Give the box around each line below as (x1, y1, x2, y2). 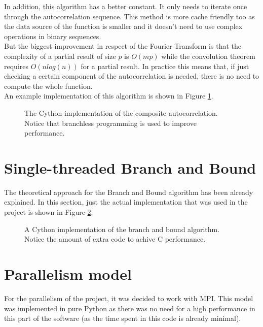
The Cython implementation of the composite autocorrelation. (24, 107, 218, 118)
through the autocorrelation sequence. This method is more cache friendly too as (4, 11, 255, 21)
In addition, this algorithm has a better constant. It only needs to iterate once (4, 1, 247, 11)
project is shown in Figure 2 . (4, 207, 93, 217)
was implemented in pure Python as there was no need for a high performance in (4, 303, 255, 313)
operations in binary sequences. (4, 30, 101, 41)
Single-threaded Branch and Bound (4, 157, 256, 178)
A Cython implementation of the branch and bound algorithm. (24, 223, 220, 234)
